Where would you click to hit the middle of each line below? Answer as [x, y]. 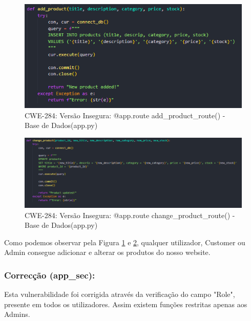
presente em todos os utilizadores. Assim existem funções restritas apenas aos [126, 304]
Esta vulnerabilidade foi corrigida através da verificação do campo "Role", [120, 294]
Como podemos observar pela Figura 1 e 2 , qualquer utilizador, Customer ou [125, 242]
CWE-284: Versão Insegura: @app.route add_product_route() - [125, 115]
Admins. [17, 314]
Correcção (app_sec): [50, 275]
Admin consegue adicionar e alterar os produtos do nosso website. [107, 252]
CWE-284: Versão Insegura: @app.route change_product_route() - [130, 215]
